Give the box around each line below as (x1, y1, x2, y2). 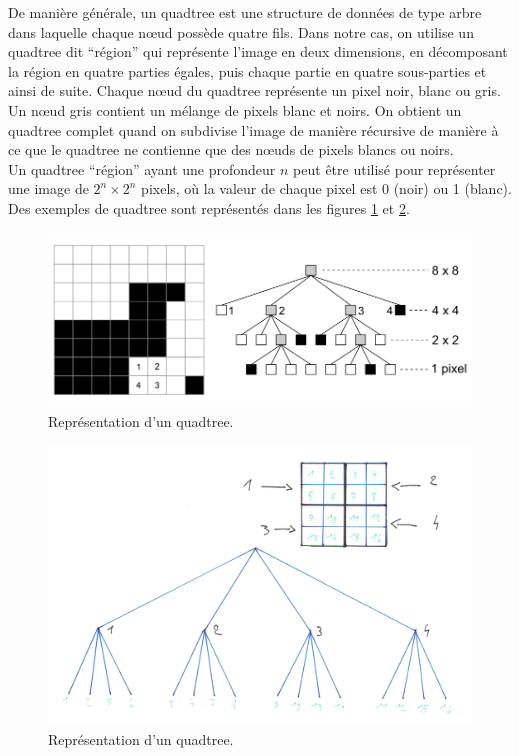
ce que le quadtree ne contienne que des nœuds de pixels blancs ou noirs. (8, 139, 454, 160)
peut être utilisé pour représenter (293, 158, 496, 179)
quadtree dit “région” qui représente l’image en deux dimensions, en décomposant (8, 41, 508, 62)
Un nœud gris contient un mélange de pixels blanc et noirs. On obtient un (8, 99, 462, 120)
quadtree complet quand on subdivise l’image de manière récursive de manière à (8, 119, 499, 140)
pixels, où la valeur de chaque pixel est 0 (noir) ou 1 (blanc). (141, 178, 512, 199)
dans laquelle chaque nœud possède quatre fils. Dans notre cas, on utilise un (8, 21, 474, 42)
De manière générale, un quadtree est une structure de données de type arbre (8, 2, 482, 22)
